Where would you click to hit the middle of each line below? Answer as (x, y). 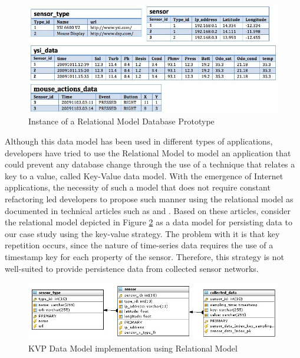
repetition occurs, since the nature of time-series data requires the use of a (139, 245)
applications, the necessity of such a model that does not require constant (138, 187)
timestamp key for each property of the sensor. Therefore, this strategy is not (144, 256)
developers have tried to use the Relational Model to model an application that (148, 152)
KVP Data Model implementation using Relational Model (133, 348)
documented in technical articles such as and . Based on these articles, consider (148, 210)
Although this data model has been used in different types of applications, (139, 141)
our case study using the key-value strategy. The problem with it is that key (142, 233)
